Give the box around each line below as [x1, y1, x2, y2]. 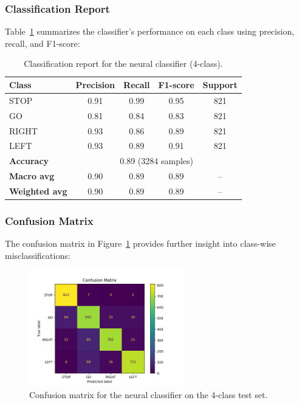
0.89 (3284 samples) [120, 154, 193, 167]
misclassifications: [5, 249, 70, 261]
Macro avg [9, 170, 55, 182]
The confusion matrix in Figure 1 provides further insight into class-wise [5, 237, 276, 250]
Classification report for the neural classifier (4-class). [24, 57, 223, 70]
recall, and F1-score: [5, 36, 80, 49]
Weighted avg [9, 184, 67, 197]
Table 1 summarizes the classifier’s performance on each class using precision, [5, 25, 295, 38]
